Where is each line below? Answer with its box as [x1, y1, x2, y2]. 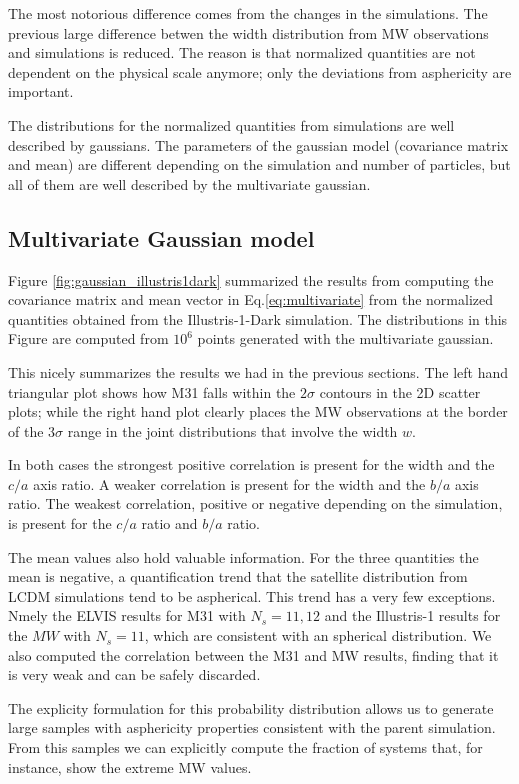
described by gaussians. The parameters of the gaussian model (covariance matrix [8, 134, 509, 155]
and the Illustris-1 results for [324, 605, 501, 626]
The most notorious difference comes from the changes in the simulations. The [8, 3, 488, 23]
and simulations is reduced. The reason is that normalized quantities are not [8, 42, 476, 63]
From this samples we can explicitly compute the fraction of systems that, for [8, 737, 483, 758]
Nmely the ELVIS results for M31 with [8, 605, 246, 626]
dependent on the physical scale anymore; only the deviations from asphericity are [8, 61, 512, 82]
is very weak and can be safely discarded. [8, 664, 261, 685]
